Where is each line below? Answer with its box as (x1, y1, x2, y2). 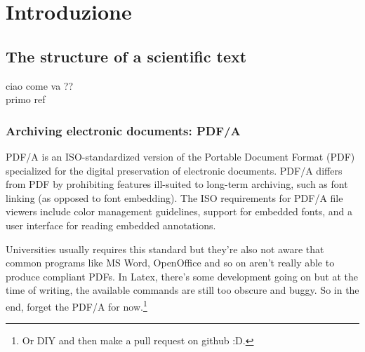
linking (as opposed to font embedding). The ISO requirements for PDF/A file (6, 190, 343, 205)
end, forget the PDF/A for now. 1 (6, 297, 147, 313)
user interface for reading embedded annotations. (6, 217, 216, 232)
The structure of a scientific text (6, 45, 247, 67)
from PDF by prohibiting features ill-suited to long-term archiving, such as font (6, 177, 348, 191)
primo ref (6, 92, 46, 107)
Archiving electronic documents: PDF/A (6, 121, 241, 139)
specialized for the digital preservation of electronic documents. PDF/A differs (6, 163, 343, 177)
